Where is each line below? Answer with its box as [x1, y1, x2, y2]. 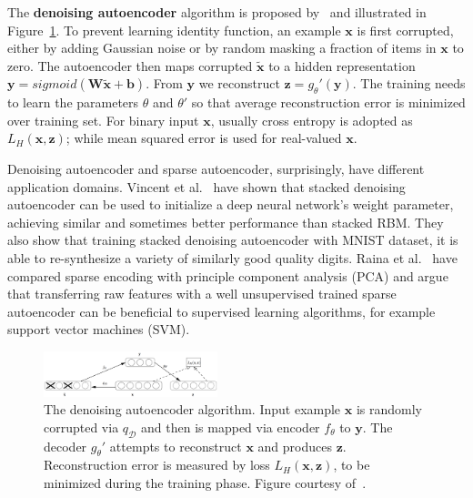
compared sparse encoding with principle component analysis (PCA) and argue [7, 266, 448, 285]
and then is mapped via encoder [141, 417, 320, 436]
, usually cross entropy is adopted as [210, 110, 413, 129]
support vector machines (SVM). [7, 320, 190, 339]
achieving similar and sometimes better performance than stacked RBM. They [7, 212, 444, 231]
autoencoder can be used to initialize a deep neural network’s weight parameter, [7, 195, 454, 214]
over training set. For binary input [7, 110, 199, 129]
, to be [333, 455, 370, 474]
